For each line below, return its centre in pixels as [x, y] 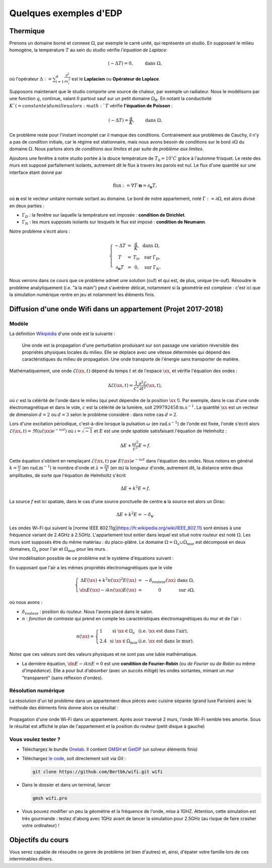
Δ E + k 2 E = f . [135, 488]
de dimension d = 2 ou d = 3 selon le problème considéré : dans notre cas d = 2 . [93, 414]
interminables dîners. [31, 859]
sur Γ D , [152, 258]
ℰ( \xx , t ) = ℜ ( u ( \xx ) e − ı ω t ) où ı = [45, 430]
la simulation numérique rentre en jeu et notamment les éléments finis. [82, 294]
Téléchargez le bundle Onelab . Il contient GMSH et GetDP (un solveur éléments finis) [110, 749]
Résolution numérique [37, 691]
